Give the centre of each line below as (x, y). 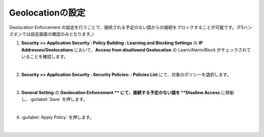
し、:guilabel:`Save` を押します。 (54, 99)
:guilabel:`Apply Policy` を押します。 (57, 117)
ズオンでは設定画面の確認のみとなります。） (53, 34)
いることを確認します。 (45, 57)
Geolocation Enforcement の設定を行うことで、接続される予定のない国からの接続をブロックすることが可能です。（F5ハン (131, 27)
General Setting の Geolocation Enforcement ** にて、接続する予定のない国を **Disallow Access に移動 (128, 92)
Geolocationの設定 (47, 13)
